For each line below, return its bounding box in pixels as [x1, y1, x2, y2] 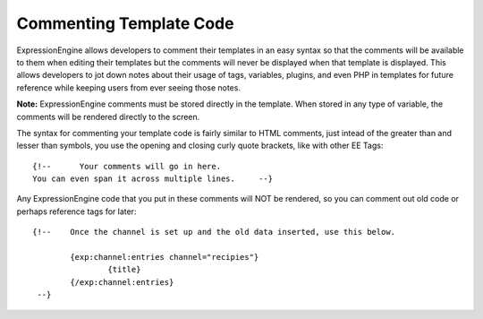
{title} [107, 264, 141, 275]
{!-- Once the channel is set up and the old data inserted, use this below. [32, 227, 396, 237]
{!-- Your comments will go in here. [32, 161, 222, 171]
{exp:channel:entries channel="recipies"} [70, 252, 259, 263]
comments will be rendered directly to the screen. [16, 111, 200, 122]
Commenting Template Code [16, 13, 234, 33]
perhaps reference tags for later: [16, 206, 137, 217]
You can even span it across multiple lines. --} [32, 174, 273, 184]
